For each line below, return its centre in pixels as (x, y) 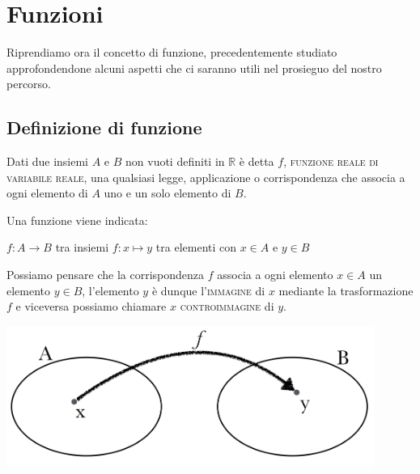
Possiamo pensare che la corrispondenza (106, 275)
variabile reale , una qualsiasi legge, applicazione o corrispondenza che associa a (206, 177)
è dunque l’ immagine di (208, 290)
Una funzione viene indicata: (77, 220)
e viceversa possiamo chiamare (91, 306)
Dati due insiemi (47, 161)
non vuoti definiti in (175, 161)
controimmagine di (227, 306)
